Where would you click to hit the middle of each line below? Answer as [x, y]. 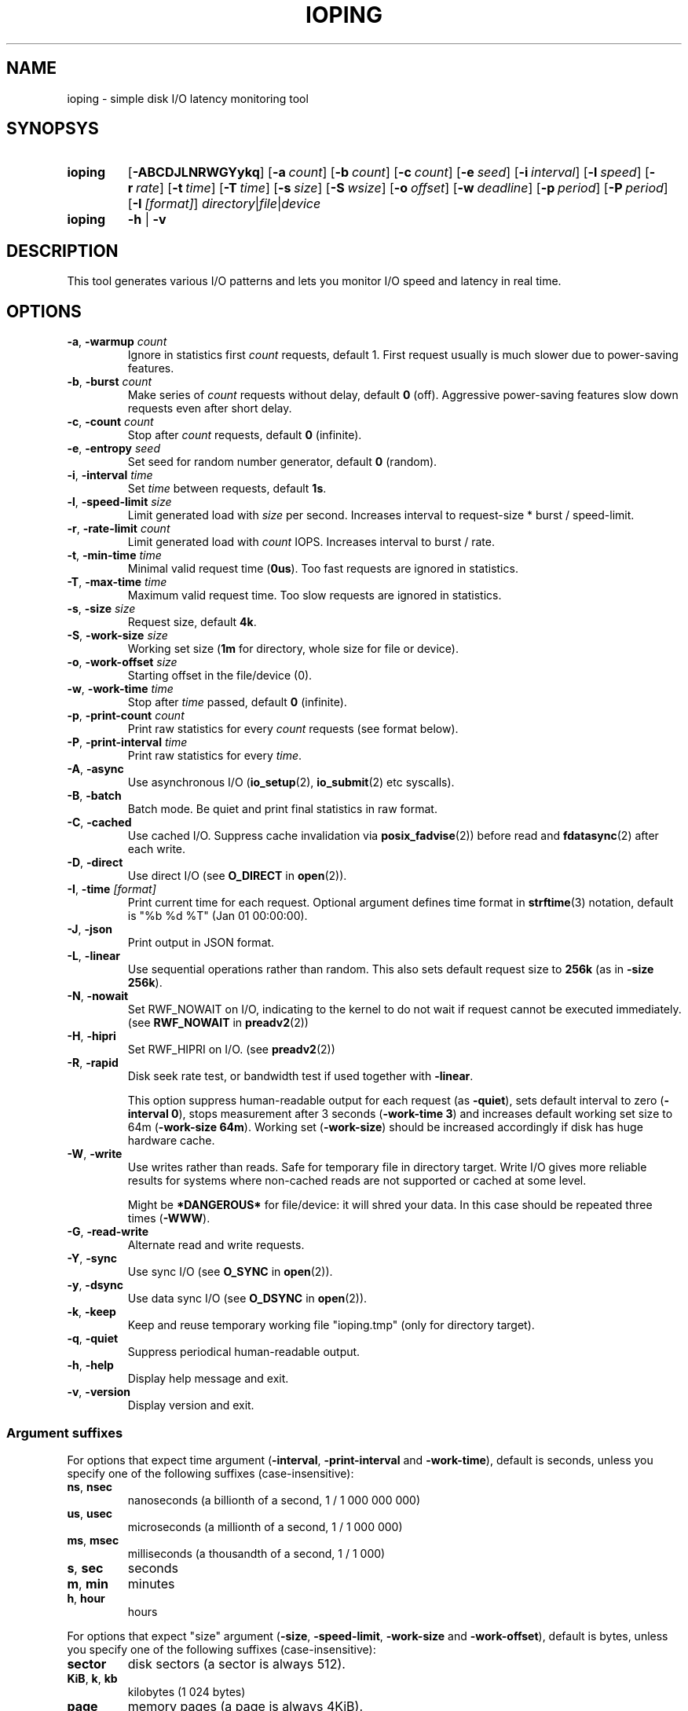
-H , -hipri [91, 1036]
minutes [151, 1583]
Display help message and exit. [208, 1379]
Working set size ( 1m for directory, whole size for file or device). [293, 649]
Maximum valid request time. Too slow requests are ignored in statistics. [315, 595]
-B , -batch [94, 796]
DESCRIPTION [62, 251]
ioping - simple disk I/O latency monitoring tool [188, 98]
